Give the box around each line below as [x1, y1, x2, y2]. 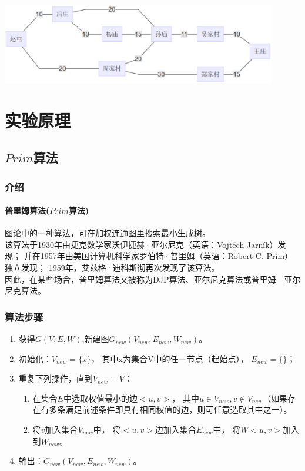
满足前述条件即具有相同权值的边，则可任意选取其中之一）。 [65, 403, 292, 416]
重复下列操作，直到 [18, 372, 93, 384]
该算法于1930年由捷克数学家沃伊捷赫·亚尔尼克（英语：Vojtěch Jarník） [5, 238, 278, 250]
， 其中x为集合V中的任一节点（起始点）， [91, 352, 249, 364]
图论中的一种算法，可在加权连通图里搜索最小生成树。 [5, 227, 210, 239]
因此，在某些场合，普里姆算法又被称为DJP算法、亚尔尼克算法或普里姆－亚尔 [5, 273, 301, 285]
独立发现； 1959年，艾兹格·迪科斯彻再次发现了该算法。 [5, 261, 220, 274]
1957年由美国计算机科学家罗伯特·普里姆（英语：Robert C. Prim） [40, 250, 293, 262]
